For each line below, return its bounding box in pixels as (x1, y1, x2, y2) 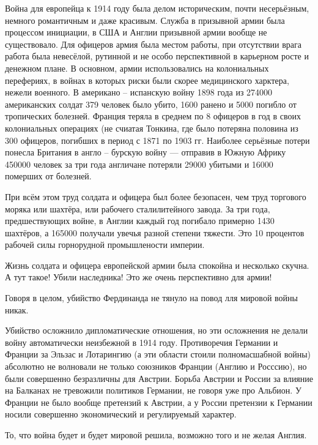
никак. (5, 303, 29, 316)
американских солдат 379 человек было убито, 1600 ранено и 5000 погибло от (5, 97, 297, 110)
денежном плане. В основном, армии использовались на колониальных (5, 61, 269, 74)
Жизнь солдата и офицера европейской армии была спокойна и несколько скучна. (5, 258, 309, 271)
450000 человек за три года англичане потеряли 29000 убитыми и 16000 (5, 157, 273, 170)
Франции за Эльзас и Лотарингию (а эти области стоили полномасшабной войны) (5, 348, 311, 361)
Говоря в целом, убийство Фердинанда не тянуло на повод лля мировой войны (5, 291, 298, 304)
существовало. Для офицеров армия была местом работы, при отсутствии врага (5, 37, 302, 50)
